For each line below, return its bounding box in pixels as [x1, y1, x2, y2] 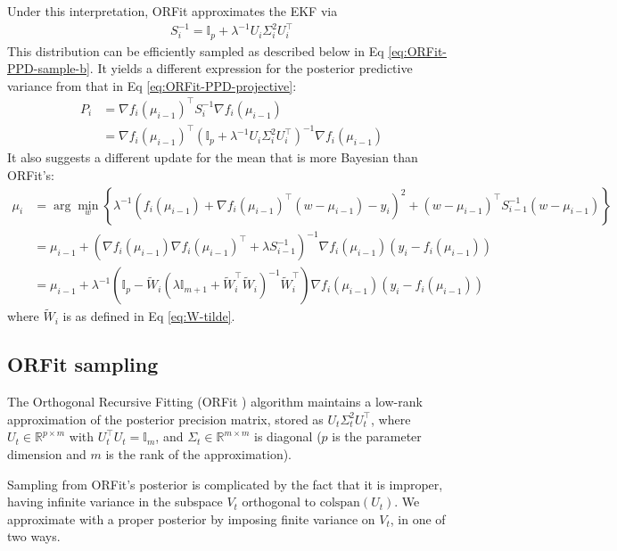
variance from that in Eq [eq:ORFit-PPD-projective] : [7, 76, 297, 95]
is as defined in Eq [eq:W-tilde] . [62, 307, 235, 325]
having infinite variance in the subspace [7, 492, 223, 511]
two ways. [7, 527, 61, 546]
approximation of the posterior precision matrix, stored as [7, 409, 324, 428]
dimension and [7, 445, 86, 463]
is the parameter [332, 427, 422, 446]
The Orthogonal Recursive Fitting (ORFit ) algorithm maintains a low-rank [7, 392, 423, 411]
